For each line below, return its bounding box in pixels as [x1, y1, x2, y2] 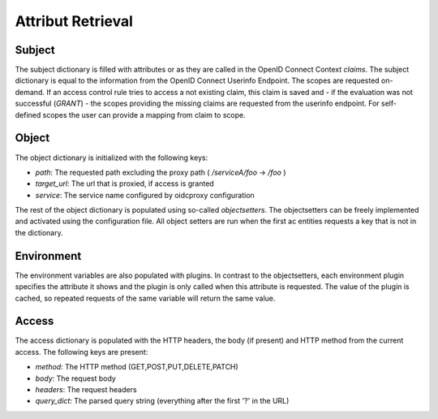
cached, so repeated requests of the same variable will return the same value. [15, 293, 276, 303]
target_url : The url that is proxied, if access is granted [35, 179, 214, 188]
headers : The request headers [35, 385, 137, 395]
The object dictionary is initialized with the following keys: [15, 153, 208, 162]
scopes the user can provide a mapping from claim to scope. [42, 110, 247, 119]
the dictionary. [15, 227, 64, 237]
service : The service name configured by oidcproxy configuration [35, 190, 255, 200]
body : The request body [35, 374, 117, 383]
